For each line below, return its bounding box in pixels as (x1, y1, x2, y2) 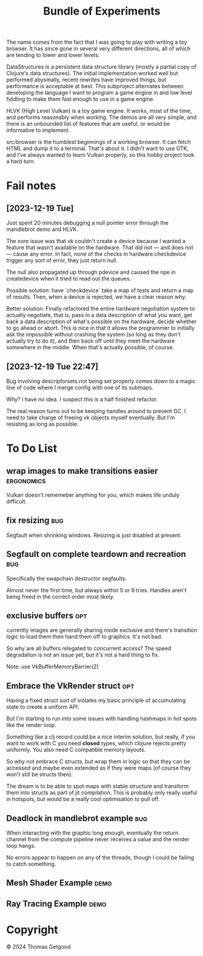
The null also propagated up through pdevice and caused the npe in (6, 268, 176, 276)
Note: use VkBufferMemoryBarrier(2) (6, 663, 99, 671)
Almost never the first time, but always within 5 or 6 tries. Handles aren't (6, 586, 187, 593)
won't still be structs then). (6, 771, 73, 778)
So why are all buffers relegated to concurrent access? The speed (6, 645, 171, 652)
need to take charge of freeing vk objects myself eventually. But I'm (6, 414, 175, 421)
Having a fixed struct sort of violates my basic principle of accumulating (6, 697, 186, 704)
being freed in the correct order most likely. (6, 593, 115, 600)
